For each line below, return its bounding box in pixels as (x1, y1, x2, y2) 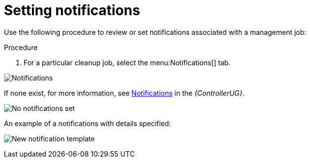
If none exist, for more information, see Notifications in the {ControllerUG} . (4, 88, 245, 97)
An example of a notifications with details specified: (4, 119, 171, 128)
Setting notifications (4, 2, 141, 19)
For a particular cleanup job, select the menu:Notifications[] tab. (24, 58, 231, 67)
